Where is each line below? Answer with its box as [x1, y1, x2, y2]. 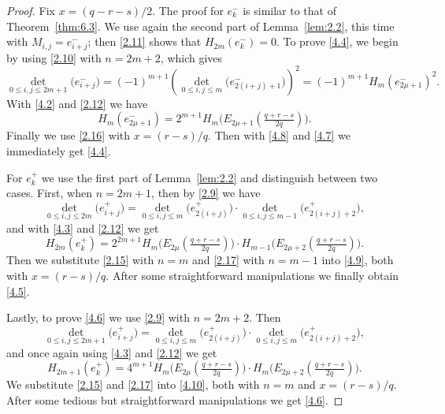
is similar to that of [243, 2, 336, 18]
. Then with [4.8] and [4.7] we [208, 127, 350, 144]
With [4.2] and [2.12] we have [6, 95, 148, 111]
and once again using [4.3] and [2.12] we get [6, 344, 217, 360]
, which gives [160, 49, 223, 65]
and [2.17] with [191, 252, 265, 268]
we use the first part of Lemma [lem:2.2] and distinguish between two [41, 169, 378, 185]
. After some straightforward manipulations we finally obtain [106, 267, 399, 283]
